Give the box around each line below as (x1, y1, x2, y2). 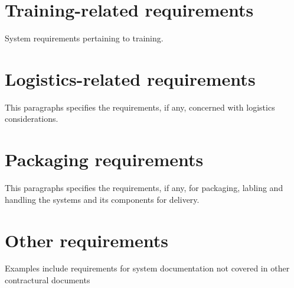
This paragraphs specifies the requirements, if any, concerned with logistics (5, 101, 275, 113)
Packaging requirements (5, 147, 204, 171)
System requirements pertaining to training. (5, 32, 164, 44)
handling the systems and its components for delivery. (5, 193, 200, 205)
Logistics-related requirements (5, 66, 256, 90)
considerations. (5, 112, 58, 125)
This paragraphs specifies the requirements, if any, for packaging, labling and (5, 182, 283, 194)
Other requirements (5, 228, 169, 252)
